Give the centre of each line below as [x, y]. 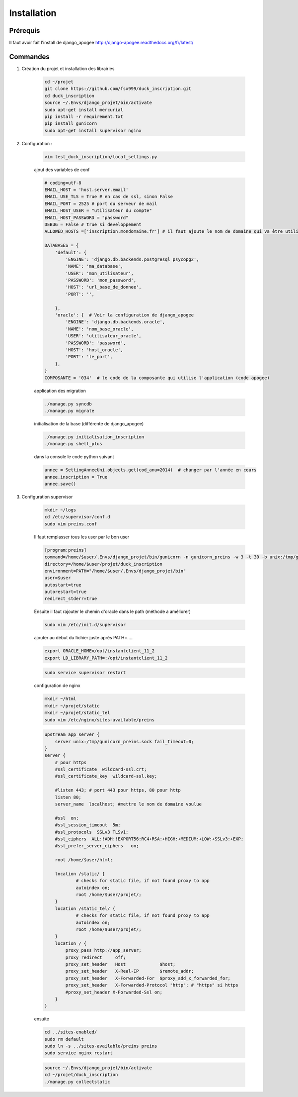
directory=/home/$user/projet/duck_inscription [103, 564]
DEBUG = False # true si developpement [93, 224]
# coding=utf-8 [63, 183]
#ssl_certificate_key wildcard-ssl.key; [106, 776]
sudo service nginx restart [78, 1053]
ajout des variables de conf [62, 170]
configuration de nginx [57, 686]
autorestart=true [66, 592]
